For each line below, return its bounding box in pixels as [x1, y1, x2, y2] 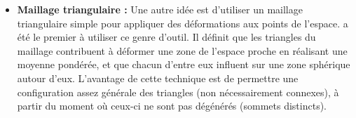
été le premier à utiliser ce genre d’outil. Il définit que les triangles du [17, 29, 316, 44]
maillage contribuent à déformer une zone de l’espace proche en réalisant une [17, 43, 348, 58]
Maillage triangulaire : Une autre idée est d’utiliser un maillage [17, 2, 303, 16]
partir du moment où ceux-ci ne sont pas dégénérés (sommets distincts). [17, 98, 327, 113]
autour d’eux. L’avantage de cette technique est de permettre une [17, 70, 299, 85]
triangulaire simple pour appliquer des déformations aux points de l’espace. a [17, 15, 348, 30]
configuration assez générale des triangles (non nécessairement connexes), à [17, 84, 339, 99]
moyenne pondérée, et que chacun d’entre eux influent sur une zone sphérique [17, 57, 350, 72]
